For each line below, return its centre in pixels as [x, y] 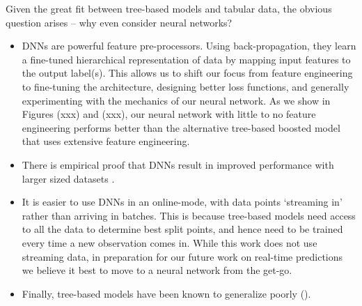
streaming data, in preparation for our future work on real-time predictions [182, 256]
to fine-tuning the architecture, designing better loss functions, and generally [186, 86]
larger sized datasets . [68, 178]
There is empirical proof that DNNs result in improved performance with [178, 164]
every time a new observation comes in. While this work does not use [170, 242]
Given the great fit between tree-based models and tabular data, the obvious [169, 8]
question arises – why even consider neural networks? [119, 22]
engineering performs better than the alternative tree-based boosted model [181, 127]
